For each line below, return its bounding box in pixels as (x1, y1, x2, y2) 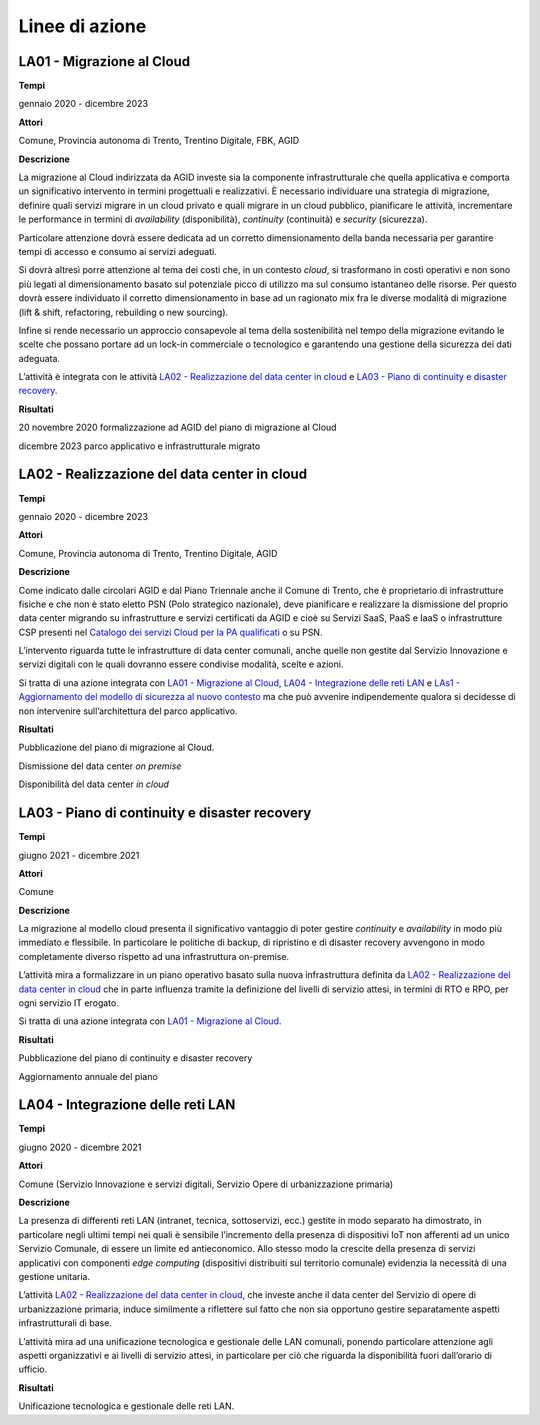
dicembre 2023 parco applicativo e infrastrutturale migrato (18, 440, 261, 452)
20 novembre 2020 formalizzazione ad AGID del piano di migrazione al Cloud (18, 421, 337, 434)
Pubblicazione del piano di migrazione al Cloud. (18, 741, 215, 754)
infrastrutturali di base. (18, 1317, 112, 1329)
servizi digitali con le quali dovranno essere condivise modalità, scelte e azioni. (18, 658, 344, 670)
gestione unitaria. (18, 1271, 91, 1282)
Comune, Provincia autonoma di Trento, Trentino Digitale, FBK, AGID (18, 135, 300, 147)
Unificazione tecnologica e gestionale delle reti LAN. (18, 1400, 235, 1412)
